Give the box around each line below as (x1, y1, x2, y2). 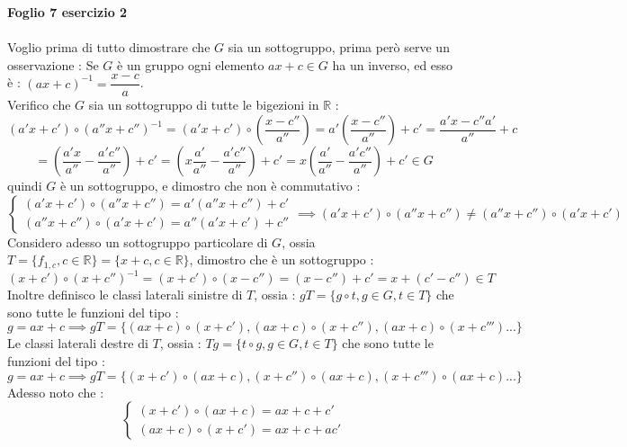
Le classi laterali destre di (7, 334, 148, 353)
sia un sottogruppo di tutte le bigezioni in (88, 95, 319, 114)
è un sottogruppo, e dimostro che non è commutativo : (59, 176, 361, 195)
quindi (7, 176, 42, 195)
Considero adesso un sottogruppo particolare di (7, 232, 268, 251)
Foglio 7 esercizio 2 (7, 3, 128, 21)
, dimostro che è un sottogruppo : (189, 250, 374, 269)
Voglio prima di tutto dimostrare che (7, 38, 210, 57)
